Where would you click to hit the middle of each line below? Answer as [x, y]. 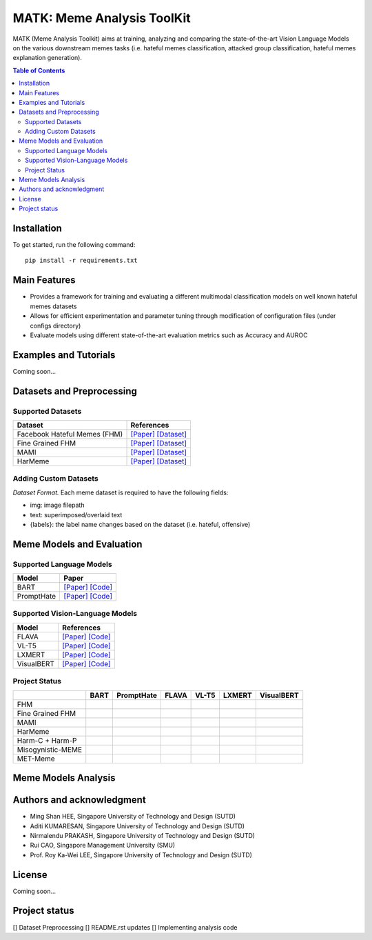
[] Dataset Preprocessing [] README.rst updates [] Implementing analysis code [125, 927]
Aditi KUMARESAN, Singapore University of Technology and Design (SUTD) [137, 826]
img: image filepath [57, 505]
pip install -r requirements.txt [81, 261]
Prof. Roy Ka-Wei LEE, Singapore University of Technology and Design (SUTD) [141, 854]
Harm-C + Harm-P [47, 740]
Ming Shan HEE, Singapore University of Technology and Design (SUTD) [133, 817]
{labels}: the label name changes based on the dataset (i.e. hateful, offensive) [140, 524]
